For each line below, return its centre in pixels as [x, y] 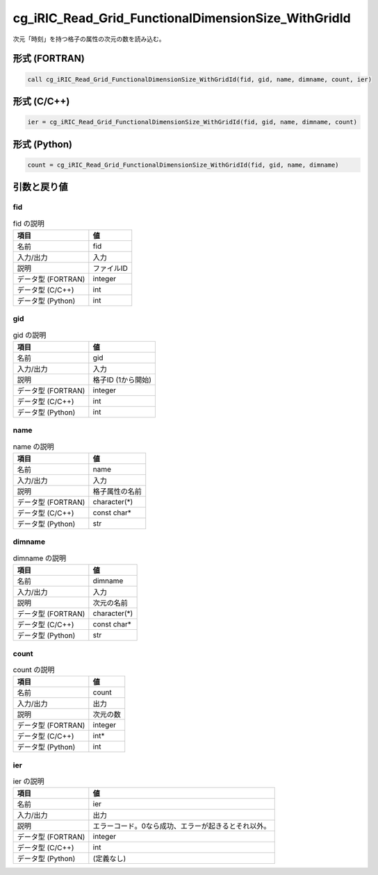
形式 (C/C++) [41, 101]
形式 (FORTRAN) [49, 59]
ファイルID [110, 268]
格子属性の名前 [117, 492]
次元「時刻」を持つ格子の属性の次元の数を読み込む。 [89, 39]
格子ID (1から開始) [122, 380]
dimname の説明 [39, 558]
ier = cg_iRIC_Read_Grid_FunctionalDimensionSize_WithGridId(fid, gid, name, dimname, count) [192, 122]
